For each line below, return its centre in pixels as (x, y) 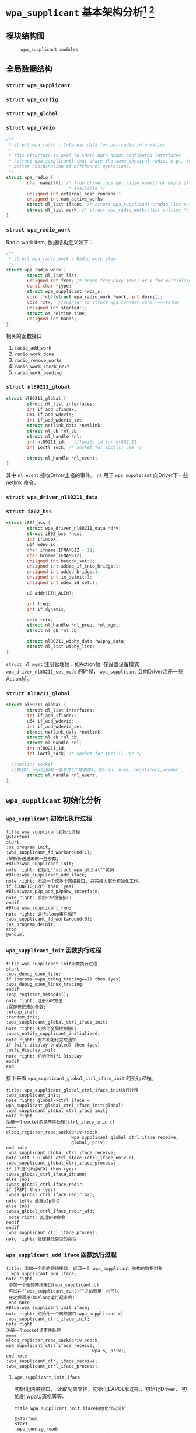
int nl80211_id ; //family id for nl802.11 (82, 442)
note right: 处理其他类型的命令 (41, 1239)
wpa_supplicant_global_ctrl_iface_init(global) (65, 1106)
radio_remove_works (38, 361)
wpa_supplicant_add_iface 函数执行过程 (61, 1255)
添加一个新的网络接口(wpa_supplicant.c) (54, 1285)
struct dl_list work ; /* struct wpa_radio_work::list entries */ (108, 210)
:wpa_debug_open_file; (34, 974)
